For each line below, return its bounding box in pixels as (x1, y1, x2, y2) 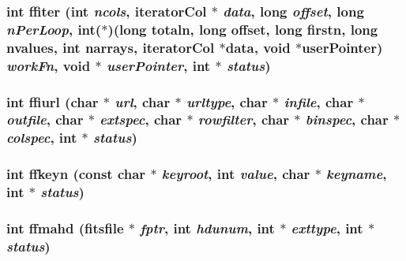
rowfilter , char (197, 110, 290, 129)
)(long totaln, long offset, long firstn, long (107, 19, 378, 39)
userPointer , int (106, 55, 211, 75)
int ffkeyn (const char (6, 164, 146, 184)
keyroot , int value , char (161, 164, 310, 184)
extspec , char (100, 110, 182, 129)
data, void (225, 37, 291, 57)
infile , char (284, 91, 354, 111)
